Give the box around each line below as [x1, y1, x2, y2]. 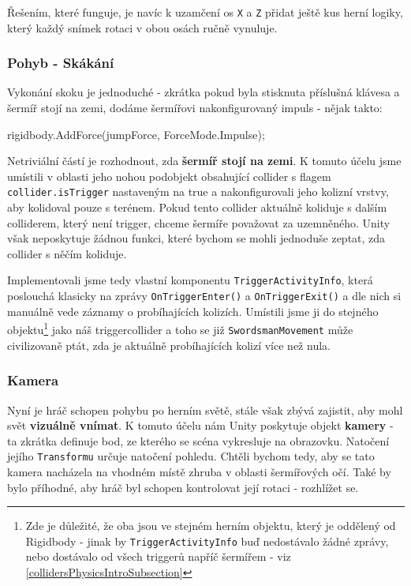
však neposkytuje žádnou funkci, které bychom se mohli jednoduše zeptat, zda [7, 230, 386, 246]
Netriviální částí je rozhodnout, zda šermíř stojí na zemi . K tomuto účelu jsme [7, 152, 402, 169]
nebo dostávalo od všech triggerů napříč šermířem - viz [25, 548, 291, 565]
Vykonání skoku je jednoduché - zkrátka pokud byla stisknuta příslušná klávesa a [7, 84, 400, 100]
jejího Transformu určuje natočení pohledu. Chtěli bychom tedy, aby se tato [7, 448, 375, 464]
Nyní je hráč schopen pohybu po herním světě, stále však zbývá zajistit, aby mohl [7, 401, 403, 418]
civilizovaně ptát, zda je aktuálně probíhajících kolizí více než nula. [7, 336, 331, 353]
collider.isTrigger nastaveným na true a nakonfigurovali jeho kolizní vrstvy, [7, 183, 389, 200]
